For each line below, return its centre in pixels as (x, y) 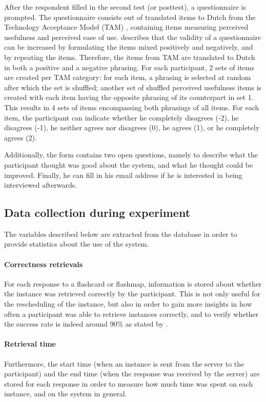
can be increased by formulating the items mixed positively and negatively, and (129, 47)
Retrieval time (30, 344)
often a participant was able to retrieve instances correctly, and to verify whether (131, 314)
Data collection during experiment (97, 213)
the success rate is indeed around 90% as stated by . (86, 324)
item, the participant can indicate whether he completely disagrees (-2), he (121, 117)
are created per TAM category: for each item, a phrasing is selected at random (128, 77)
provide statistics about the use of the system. (77, 244)
